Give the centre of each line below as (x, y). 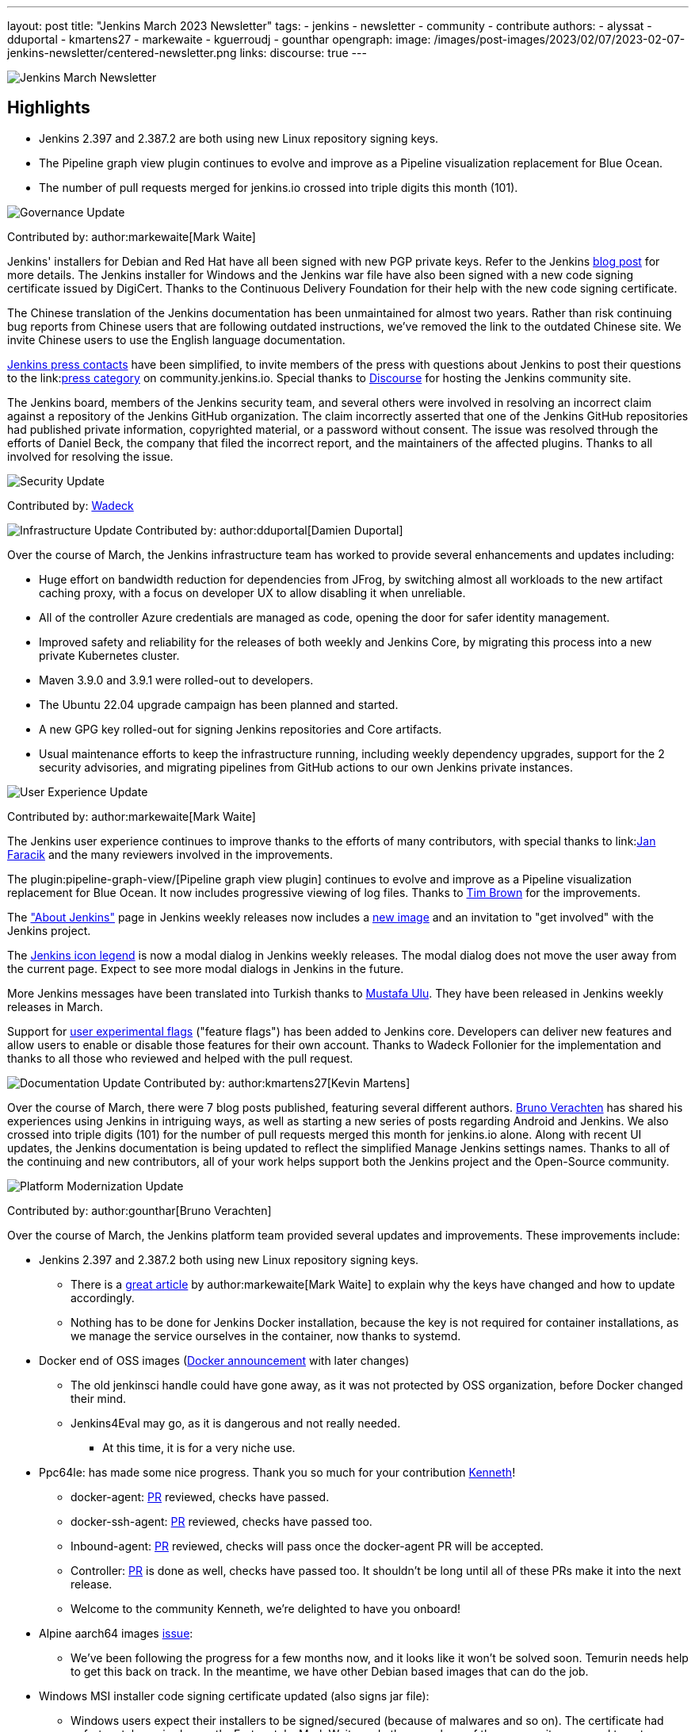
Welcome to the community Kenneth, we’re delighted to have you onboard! (266, 1608)
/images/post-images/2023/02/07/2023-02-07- (559, 39)
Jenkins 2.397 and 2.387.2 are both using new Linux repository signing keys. (239, 138)
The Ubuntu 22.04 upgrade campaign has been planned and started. (219, 704)
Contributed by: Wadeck (71, 505)
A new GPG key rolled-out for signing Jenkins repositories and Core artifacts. (241, 729)
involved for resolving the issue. (90, 456)
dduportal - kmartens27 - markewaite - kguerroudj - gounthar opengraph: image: (219, 39)
